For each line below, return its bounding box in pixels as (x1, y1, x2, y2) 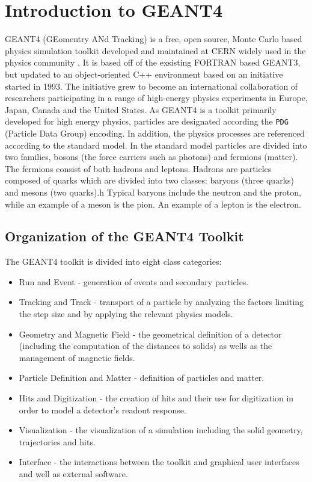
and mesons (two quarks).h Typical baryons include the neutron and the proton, (5, 185, 301, 198)
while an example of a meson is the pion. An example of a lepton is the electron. (5, 197, 301, 210)
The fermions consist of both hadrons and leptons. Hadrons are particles (5, 162, 272, 175)
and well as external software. (19, 468, 128, 480)
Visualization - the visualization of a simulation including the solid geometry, (19, 424, 303, 436)
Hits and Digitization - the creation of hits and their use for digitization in (19, 392, 294, 404)
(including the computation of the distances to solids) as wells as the (19, 339, 272, 352)
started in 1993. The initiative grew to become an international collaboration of (5, 79, 298, 92)
